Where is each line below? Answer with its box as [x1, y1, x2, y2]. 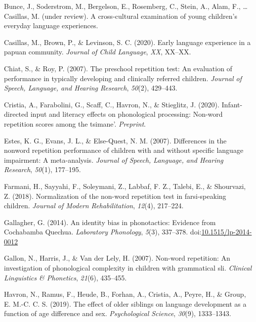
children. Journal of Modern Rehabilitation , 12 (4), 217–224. [4, 200, 184, 211]
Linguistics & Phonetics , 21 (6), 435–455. [4, 272, 127, 282]
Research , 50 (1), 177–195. [4, 164, 81, 175]
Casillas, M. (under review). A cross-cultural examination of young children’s [4, 10, 237, 21]
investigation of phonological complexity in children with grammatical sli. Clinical [4, 263, 252, 273]
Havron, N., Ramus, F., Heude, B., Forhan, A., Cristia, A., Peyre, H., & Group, [4, 289, 246, 299]
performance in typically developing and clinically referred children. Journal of [4, 73, 242, 83]
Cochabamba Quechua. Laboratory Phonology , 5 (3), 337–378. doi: [4, 227, 202, 237]
